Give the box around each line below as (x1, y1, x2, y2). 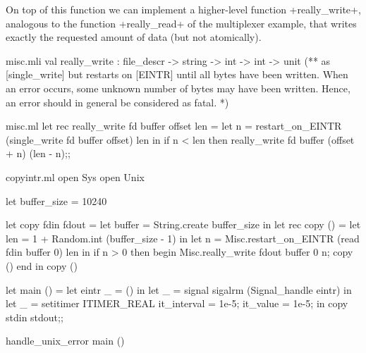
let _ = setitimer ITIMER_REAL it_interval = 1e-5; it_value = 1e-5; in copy (6, 296, 348, 311)
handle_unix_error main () (6, 333, 125, 348)
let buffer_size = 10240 (6, 193, 107, 208)
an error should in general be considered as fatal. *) (6, 94, 229, 109)
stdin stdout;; (6, 309, 63, 324)
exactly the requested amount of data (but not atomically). (6, 30, 262, 44)
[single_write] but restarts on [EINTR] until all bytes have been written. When (6, 67, 348, 82)
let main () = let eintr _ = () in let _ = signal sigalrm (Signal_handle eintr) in (6, 282, 352, 297)
